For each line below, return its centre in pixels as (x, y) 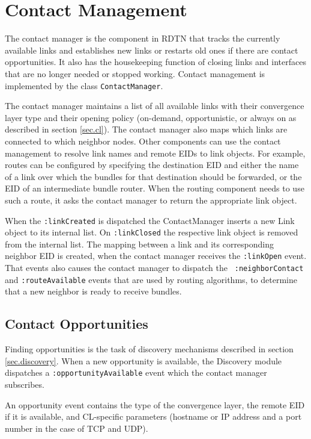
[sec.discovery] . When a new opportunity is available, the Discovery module (143, 360)
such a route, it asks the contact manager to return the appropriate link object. (151, 200)
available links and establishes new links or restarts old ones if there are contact (152, 50)
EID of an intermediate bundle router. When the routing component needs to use (155, 188)
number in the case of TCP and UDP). (77, 428)
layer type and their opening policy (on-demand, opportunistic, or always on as (151, 117)
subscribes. (25, 385)
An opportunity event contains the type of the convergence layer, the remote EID (155, 404)
